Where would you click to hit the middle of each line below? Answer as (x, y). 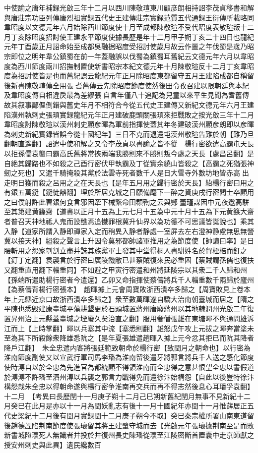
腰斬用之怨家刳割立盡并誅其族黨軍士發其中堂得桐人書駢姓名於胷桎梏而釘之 (126, 250)
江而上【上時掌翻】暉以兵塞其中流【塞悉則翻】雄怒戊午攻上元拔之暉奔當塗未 (129, 328)
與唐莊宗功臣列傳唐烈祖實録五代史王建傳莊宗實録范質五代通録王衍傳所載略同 (129, 17)
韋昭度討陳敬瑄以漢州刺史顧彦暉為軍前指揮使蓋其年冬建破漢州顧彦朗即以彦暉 (129, 124)
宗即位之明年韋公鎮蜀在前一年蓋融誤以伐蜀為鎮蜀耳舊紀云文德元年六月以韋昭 (129, 56)
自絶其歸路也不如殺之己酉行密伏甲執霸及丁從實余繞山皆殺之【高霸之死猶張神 (129, 163)
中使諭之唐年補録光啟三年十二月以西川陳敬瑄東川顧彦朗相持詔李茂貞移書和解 (129, 7)
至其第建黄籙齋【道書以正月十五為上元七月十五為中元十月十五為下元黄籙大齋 (129, 211)
